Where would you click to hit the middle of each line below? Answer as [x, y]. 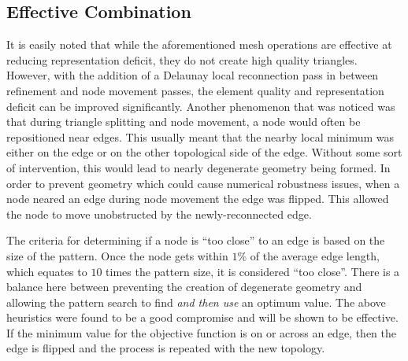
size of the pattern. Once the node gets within [117, 255]
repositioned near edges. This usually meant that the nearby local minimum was [200, 136]
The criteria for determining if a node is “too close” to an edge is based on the [196, 240]
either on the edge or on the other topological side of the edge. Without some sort [204, 152]
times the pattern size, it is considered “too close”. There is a [253, 271]
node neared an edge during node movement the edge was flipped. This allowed [198, 199]
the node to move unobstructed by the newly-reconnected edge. [159, 214]
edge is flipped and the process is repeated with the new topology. [166, 348]
